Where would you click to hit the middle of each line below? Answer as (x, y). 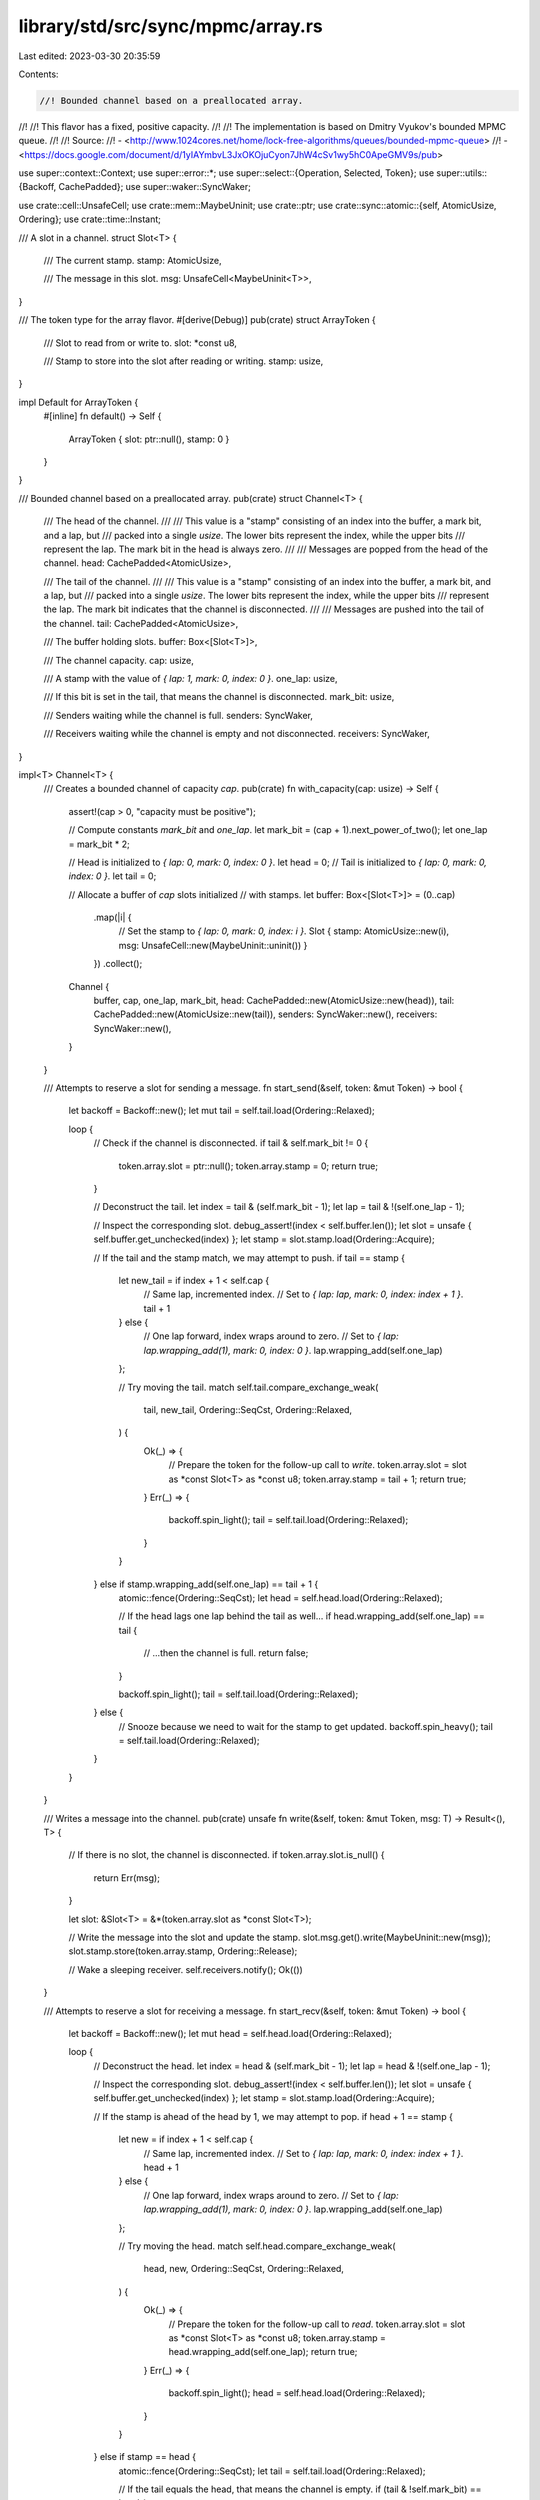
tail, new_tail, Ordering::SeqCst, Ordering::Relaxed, (248, 1410)
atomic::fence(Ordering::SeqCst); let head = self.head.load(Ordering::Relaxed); (281, 1597)
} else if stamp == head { (145, 2457)
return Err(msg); (126, 1877)
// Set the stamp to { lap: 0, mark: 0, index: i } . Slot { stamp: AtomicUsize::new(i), (284, 931)
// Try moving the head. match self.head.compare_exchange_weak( (257, 2246)
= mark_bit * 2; (99, 844)
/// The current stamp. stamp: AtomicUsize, (132, 261)
